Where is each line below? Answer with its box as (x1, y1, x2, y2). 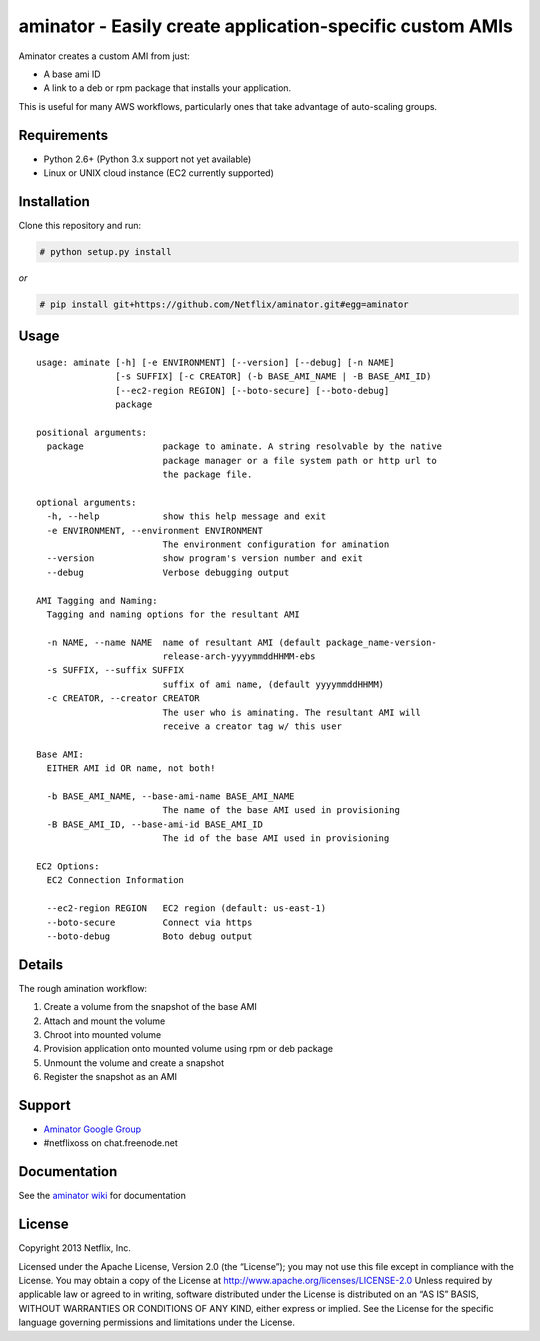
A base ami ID (43, 68, 101, 80)
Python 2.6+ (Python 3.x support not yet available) (43, 153, 252, 165)
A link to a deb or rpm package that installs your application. (43, 82, 292, 94)
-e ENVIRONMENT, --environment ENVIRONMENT (46, 525, 264, 536)
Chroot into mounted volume (43, 1028, 162, 1040)
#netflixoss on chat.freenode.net (43, 1137, 179, 1149)
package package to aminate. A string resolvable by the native (46, 441, 443, 452)
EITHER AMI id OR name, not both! (46, 763, 216, 774)
